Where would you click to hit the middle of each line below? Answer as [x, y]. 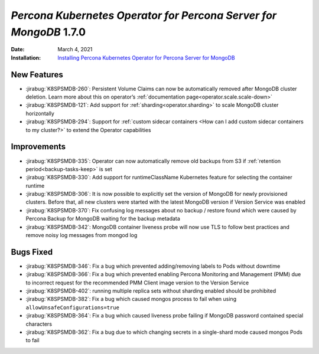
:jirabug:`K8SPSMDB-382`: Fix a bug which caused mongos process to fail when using [131, 299]
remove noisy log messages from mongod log [82, 235]
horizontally [40, 113]
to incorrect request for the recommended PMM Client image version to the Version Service [137, 283]
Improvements [38, 147]
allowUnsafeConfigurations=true [72, 307]
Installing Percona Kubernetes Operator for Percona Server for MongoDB [147, 58]
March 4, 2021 [75, 50]
